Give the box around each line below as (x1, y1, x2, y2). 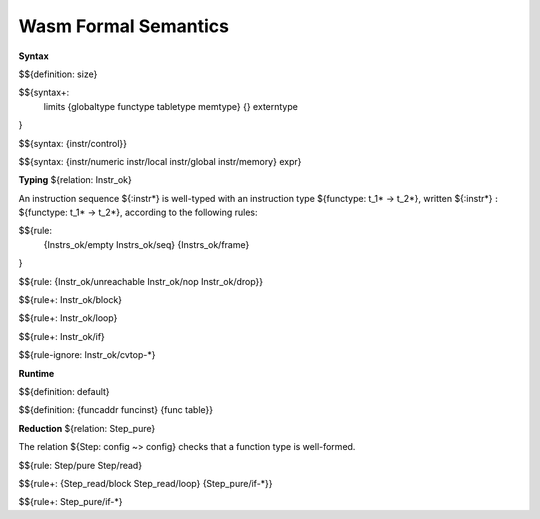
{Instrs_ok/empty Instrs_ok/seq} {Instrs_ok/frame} (43, 238, 250, 250)
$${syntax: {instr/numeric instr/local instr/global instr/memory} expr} (18, 155, 302, 167)
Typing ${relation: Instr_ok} (18, 174, 132, 186)
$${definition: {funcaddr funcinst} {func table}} (18, 404, 214, 416)
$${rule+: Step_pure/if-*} (18, 496, 123, 508)
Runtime (18, 367, 55, 379)
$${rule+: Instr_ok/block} (18, 294, 123, 306)
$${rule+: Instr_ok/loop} (18, 312, 118, 324)
